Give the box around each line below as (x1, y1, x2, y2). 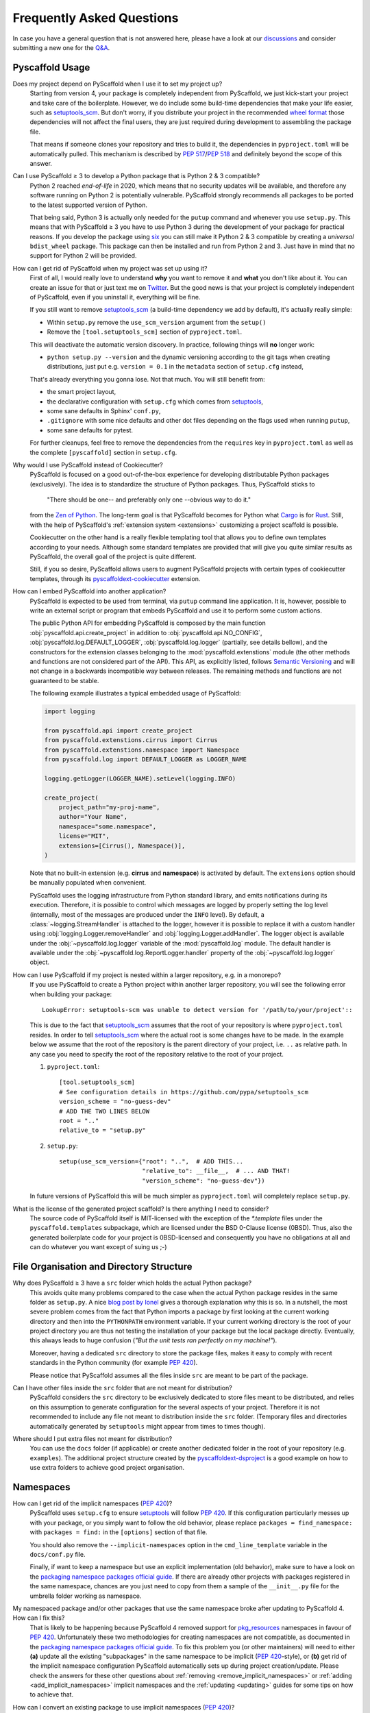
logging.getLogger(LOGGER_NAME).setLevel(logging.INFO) (44, 774, 236, 782)
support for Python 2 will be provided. (29, 251, 137, 260)
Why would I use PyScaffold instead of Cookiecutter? (12, 460, 164, 469)
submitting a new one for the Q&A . (12, 43, 110, 51)
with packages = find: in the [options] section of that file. (29, 1528, 208, 1536)
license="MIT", (58, 833, 110, 840)
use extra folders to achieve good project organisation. (29, 1464, 185, 1472)
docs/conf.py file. (29, 1551, 86, 1559)
